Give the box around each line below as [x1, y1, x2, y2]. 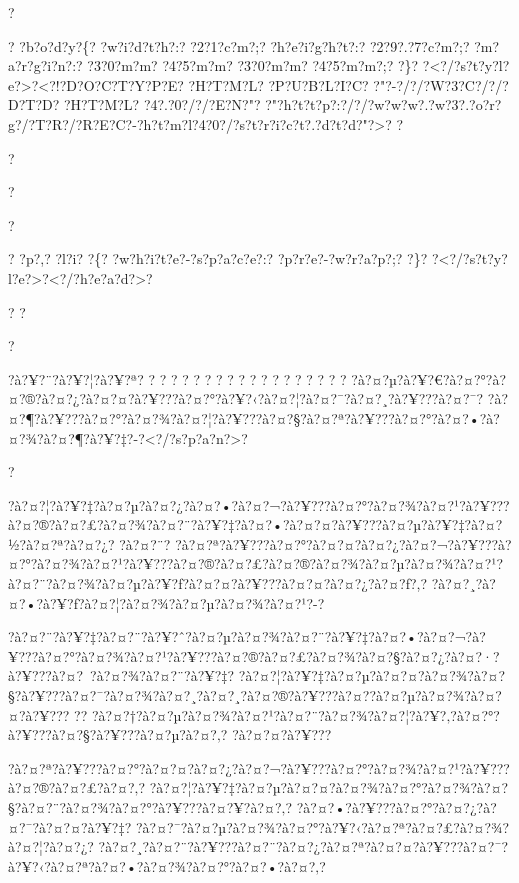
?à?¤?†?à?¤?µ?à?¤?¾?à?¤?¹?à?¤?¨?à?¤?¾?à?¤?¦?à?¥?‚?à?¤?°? [91, 704, 500, 725]
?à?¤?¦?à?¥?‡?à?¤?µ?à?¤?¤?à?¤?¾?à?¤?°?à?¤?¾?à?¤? [149, 777, 509, 798]
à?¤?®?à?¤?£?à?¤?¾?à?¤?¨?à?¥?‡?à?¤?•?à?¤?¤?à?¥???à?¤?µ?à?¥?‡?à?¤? [8, 514, 503, 535]
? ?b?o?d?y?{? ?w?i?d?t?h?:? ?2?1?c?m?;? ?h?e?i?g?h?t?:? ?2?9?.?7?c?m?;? [8, 35, 470, 56]
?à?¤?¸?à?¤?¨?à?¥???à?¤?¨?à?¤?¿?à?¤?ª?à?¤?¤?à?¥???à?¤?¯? [98, 836, 509, 857]
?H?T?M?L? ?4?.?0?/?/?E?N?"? [63, 94, 261, 115]
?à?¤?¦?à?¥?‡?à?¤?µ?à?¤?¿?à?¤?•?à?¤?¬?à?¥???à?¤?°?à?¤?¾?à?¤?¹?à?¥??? [8, 494, 510, 515]
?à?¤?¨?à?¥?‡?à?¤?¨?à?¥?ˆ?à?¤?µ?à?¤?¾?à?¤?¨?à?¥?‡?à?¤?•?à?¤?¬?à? [8, 626, 486, 647]
